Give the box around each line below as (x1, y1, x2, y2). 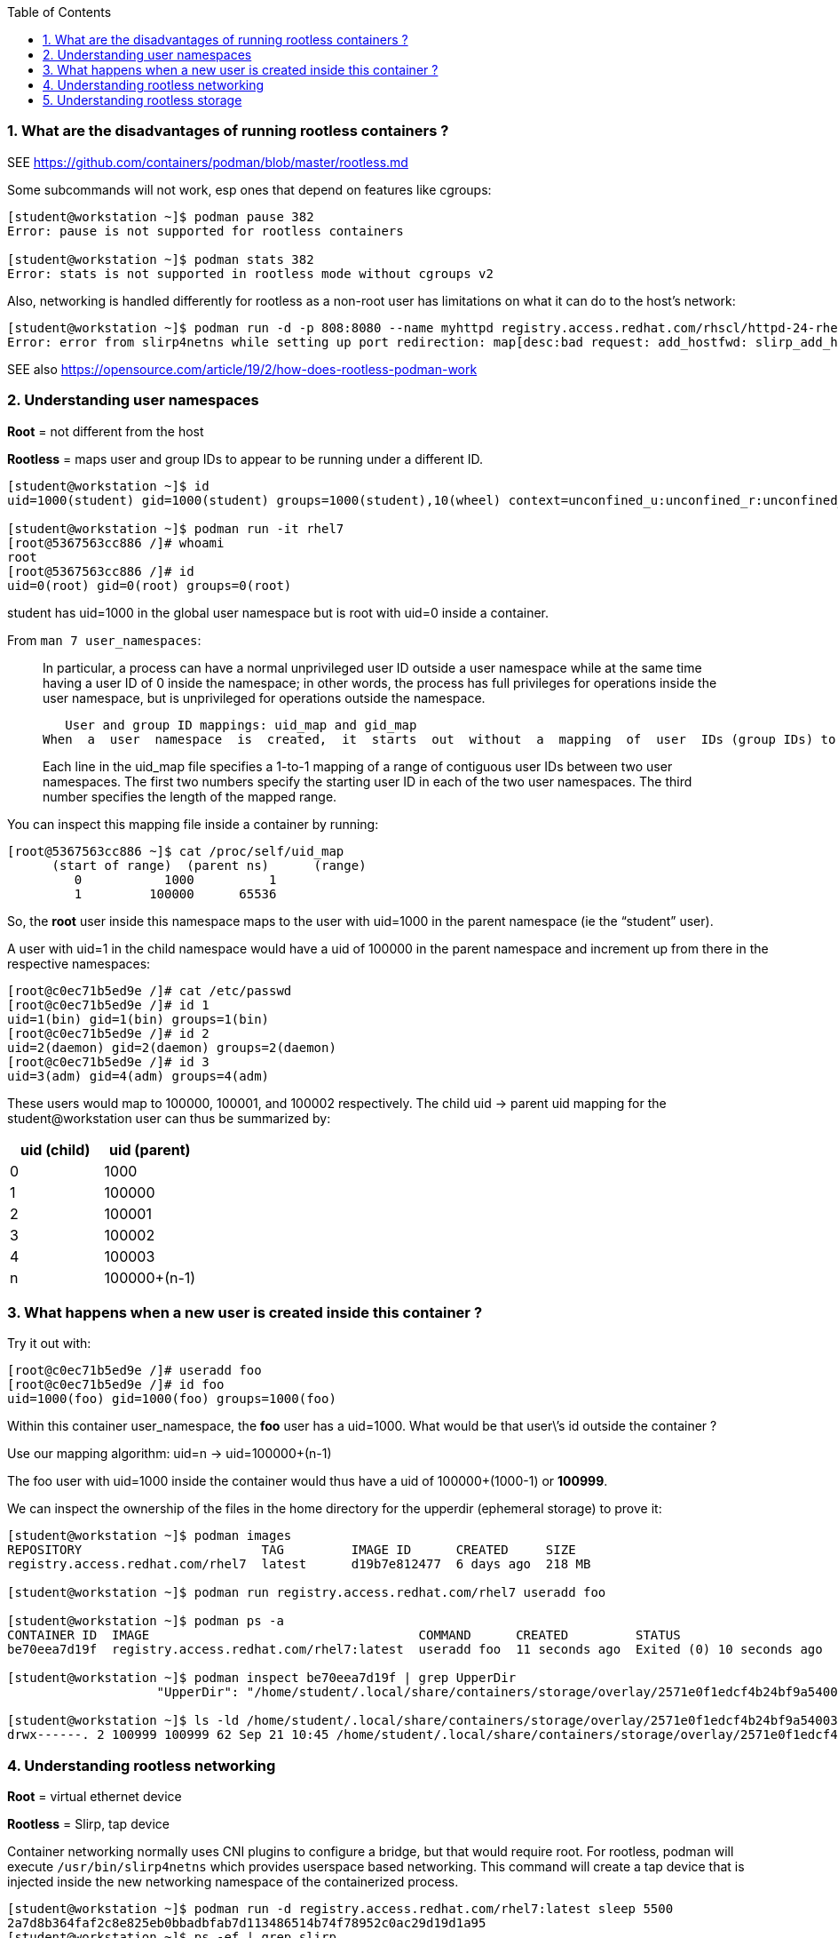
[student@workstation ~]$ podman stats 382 (7, 251, 314, 267)
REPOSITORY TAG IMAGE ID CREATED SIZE (7, 1543, 576, 1558)
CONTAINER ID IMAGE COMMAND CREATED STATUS (7, 1628, 681, 1643)
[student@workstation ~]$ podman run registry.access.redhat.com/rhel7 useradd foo (7, 1585, 606, 1600)
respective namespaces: (7, 955, 151, 971)
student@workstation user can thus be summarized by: (7, 1110, 331, 1126)
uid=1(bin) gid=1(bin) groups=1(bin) (7, 1011, 270, 1026)
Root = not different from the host (7, 423, 204, 439)
